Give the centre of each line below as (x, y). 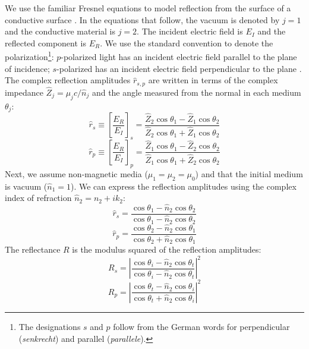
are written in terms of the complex (213, 80)
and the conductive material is (60, 31)
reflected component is (45, 43)
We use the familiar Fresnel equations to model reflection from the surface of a (148, 8)
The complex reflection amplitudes (68, 80)
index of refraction (38, 198)
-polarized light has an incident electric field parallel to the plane (179, 57)
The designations (50, 326)
